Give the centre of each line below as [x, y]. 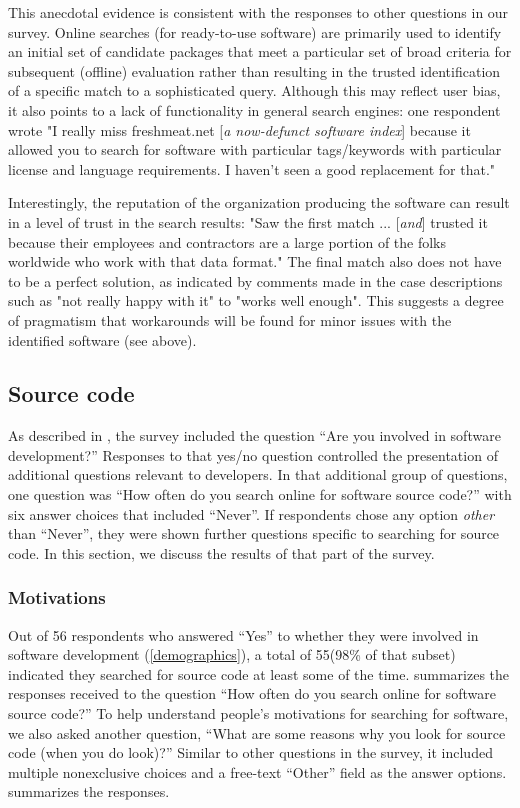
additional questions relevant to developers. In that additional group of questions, [258, 474]
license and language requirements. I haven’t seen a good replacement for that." [252, 168]
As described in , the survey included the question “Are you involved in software [254, 435]
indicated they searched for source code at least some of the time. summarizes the [259, 673]
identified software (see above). [102, 339]
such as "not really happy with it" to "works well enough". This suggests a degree [256, 300]
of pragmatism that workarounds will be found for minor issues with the [230, 319]
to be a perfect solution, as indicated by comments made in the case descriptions [255, 280]
